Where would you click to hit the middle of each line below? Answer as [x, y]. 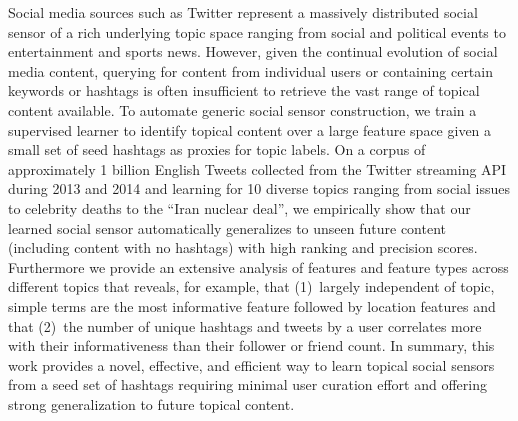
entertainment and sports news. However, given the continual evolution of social [253, 51]
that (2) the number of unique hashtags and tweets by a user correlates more [245, 325]
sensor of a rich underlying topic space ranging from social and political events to [257, 31]
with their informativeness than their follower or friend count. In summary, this [251, 345]
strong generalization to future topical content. [151, 403]
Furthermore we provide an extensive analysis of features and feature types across [258, 266]
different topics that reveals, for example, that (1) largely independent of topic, [251, 286]
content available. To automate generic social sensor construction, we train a [242, 109]
